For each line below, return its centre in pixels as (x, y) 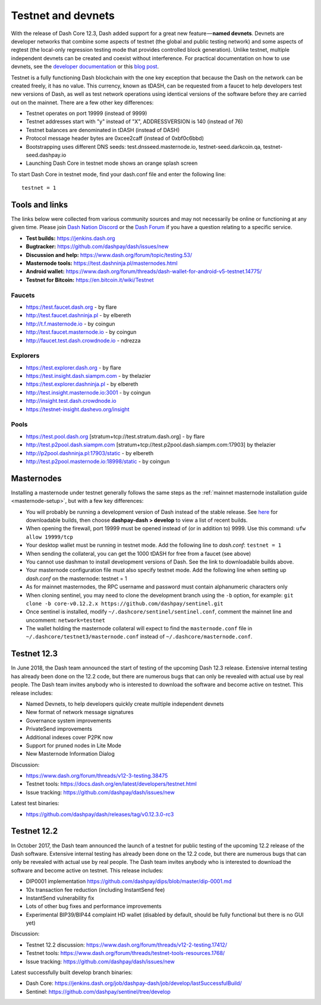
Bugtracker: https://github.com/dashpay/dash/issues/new (97, 246)
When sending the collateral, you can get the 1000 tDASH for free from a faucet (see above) (139, 553)
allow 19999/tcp (50, 537)
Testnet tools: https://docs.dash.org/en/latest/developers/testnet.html (111, 784)
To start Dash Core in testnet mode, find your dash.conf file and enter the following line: (118, 174)
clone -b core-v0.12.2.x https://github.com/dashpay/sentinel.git (125, 603)
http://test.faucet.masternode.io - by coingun (81, 332)
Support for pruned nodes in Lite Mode (74, 745)
